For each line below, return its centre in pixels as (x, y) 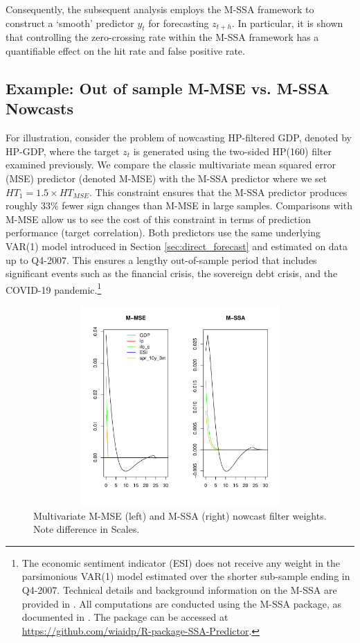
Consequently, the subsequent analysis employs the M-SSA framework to (160, 9)
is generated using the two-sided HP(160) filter (232, 151)
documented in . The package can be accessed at (125, 617)
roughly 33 (28, 205)
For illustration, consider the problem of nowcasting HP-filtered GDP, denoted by (179, 138)
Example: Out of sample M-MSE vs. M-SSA (168, 88)
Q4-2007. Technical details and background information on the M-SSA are (179, 589)
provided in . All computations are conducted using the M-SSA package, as (181, 603)
